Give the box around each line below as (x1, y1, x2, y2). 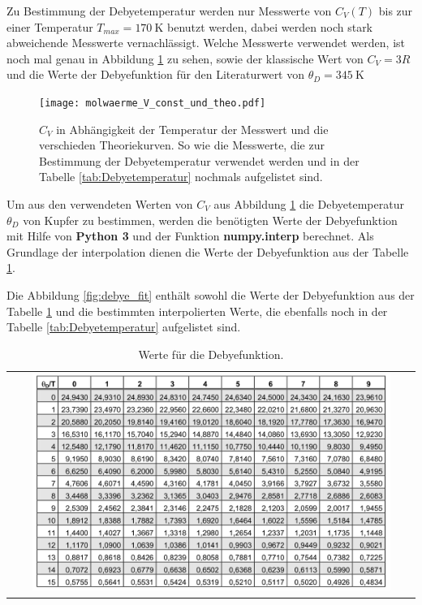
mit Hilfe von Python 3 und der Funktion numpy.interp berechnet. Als (6, 227, 374, 244)
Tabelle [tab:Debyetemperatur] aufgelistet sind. (6, 318, 241, 335)
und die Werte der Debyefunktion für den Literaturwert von (6, 66, 305, 83)
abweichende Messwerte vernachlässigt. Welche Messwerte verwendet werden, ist (6, 34, 406, 51)
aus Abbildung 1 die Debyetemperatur (213, 196, 404, 212)
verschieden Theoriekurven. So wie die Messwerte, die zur (39, 136, 325, 153)
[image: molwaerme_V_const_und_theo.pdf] (39, 97, 266, 109)
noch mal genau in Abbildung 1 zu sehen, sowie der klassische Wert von (6, 50, 364, 67)
